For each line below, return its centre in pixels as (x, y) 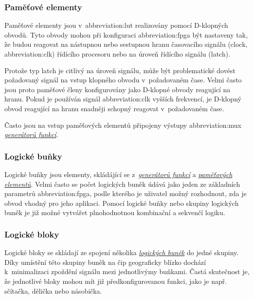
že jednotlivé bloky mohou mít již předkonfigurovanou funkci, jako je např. (116, 281)
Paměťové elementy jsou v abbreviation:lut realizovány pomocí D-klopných (116, 25)
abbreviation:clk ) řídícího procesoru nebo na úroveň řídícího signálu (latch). (117, 54)
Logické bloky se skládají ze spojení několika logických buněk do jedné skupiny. (122, 252)
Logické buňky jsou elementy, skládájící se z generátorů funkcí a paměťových (118, 174)
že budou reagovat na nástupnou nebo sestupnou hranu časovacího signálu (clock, (126, 44)
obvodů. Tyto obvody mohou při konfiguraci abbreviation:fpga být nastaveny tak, (126, 34)
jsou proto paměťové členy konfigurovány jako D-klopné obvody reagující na (117, 89)
